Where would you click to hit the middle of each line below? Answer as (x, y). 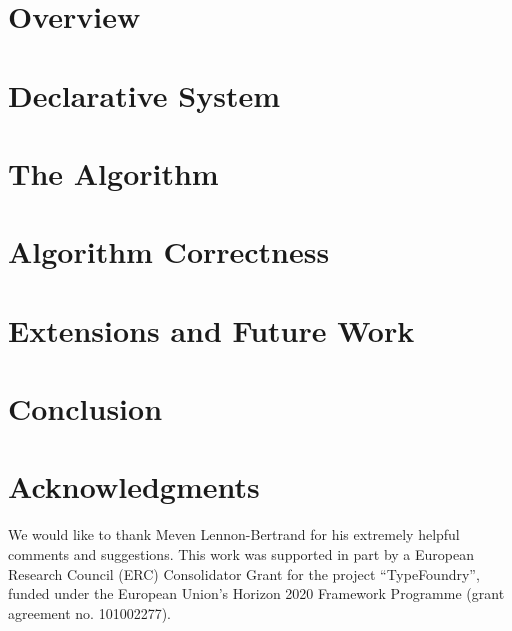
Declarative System (144, 94)
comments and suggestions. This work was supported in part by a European (241, 553)
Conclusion (85, 408)
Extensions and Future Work (211, 329)
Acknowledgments (134, 486)
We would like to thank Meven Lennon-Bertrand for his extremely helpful (234, 534)
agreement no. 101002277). (89, 612)
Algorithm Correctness (169, 251)
